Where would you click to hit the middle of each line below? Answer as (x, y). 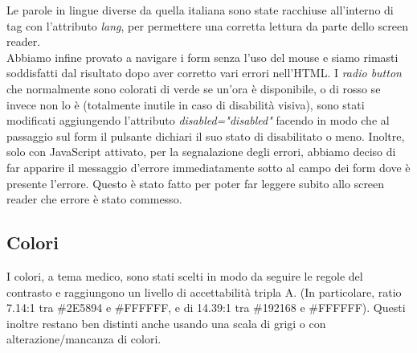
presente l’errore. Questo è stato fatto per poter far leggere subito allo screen (196, 183)
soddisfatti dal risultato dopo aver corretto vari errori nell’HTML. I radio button (204, 73)
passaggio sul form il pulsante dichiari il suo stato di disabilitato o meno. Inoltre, (206, 135)
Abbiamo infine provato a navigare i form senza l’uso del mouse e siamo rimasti (202, 57)
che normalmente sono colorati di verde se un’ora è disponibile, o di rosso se (194, 88)
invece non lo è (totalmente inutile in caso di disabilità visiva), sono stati (186, 104)
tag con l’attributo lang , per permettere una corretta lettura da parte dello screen (207, 25)
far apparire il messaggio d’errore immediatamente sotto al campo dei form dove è (208, 167)
